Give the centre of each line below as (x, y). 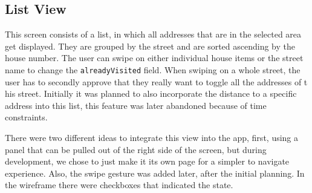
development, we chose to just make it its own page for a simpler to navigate (147, 161)
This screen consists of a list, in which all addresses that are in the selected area (153, 34)
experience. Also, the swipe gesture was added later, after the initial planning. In (155, 173)
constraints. (26, 117)
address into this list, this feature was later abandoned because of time (136, 105)
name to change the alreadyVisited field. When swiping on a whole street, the (153, 69)
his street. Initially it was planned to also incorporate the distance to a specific (151, 93)
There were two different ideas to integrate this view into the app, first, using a (152, 138)
